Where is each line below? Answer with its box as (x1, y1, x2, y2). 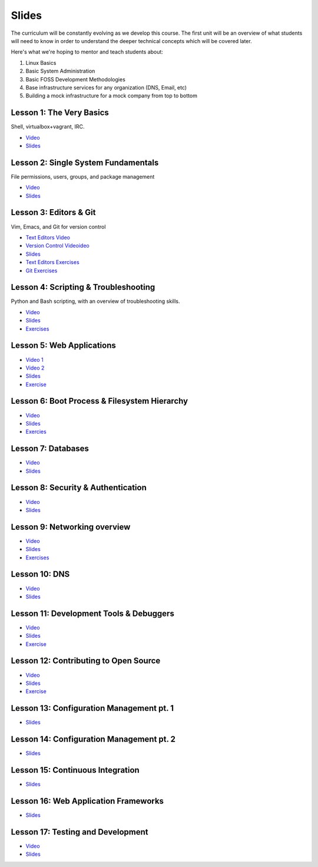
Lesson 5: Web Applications (11, 341, 116, 351)
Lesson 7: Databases (11, 444, 90, 454)
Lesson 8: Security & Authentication (11, 483, 147, 493)
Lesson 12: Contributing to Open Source (11, 656, 161, 666)
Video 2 (25, 364, 45, 371)
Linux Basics (25, 59, 57, 66)
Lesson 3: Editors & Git (11, 207, 96, 217)
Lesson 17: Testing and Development (11, 827, 148, 837)
